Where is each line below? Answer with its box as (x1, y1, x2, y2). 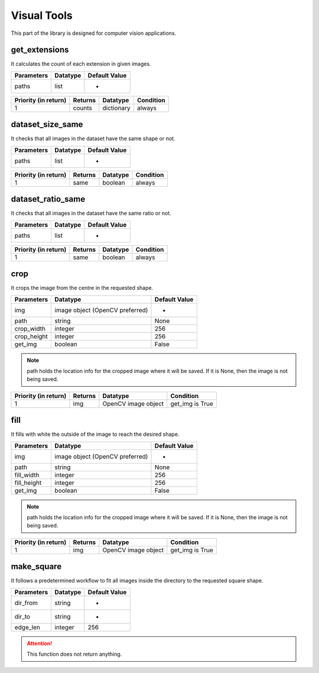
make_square (11, 562, 62, 572)
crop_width (14, 324, 46, 332)
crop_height (14, 332, 48, 340)
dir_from (14, 598, 38, 607)
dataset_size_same (11, 119, 83, 130)
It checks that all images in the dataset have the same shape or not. (11, 135, 175, 142)
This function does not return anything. (27, 651, 122, 658)
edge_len (14, 623, 41, 631)
